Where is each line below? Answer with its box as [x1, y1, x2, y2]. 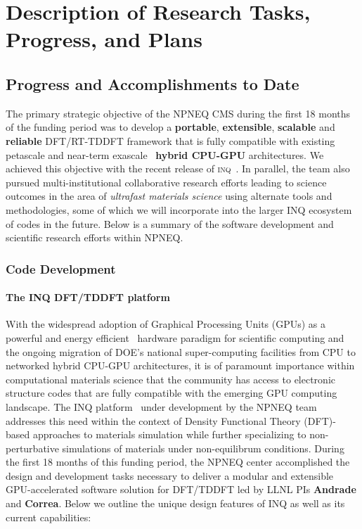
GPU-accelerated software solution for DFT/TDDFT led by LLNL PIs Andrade [6, 482, 356, 497]
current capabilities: [6, 509, 91, 524]
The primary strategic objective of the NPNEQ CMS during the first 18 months [6, 106, 351, 120]
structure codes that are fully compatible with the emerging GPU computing [6, 385, 337, 400]
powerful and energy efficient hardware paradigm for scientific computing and [6, 330, 344, 345]
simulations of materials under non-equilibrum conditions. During [62, 440, 344, 455]
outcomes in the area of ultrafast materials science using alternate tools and [6, 189, 332, 203]
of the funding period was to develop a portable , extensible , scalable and [6, 120, 335, 134]
